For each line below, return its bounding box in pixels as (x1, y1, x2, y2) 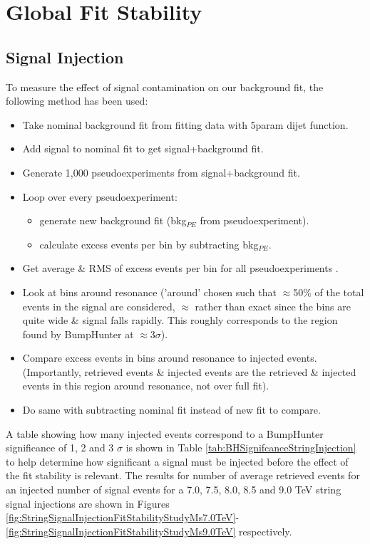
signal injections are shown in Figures (6, 496, 170, 511)
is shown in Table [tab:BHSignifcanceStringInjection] (125, 440, 356, 455)
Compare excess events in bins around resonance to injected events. (22, 350, 317, 365)
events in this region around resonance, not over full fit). (22, 378, 269, 393)
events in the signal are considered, (22, 298, 175, 313)
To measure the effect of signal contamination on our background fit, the (6, 79, 324, 94)
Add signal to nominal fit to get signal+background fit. (22, 141, 264, 156)
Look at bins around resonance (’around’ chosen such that (22, 284, 277, 299)
